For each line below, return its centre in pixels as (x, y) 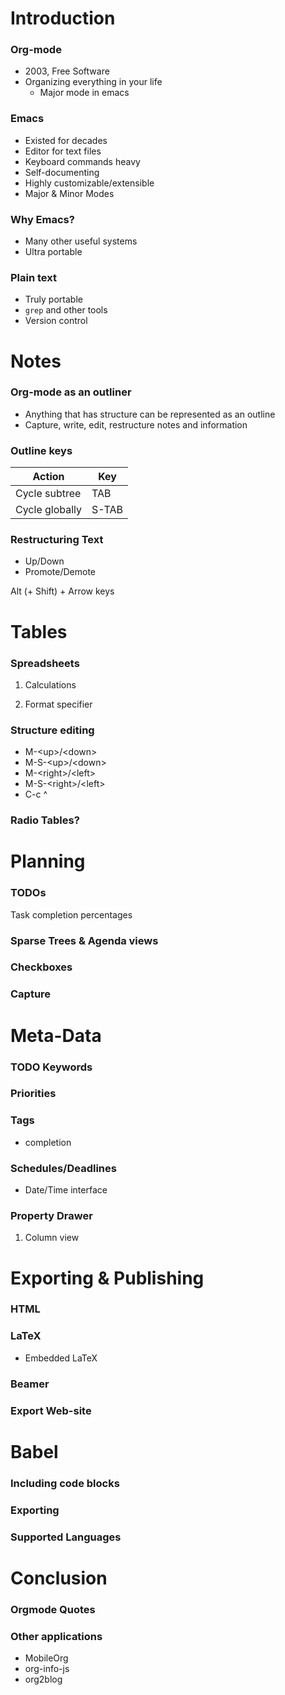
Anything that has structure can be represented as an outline (150, 414)
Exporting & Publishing (107, 1278)
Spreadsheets (45, 663)
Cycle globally (49, 510)
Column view (52, 1238)
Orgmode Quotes (53, 1609)
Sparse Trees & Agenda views (84, 940)
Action (48, 477)
